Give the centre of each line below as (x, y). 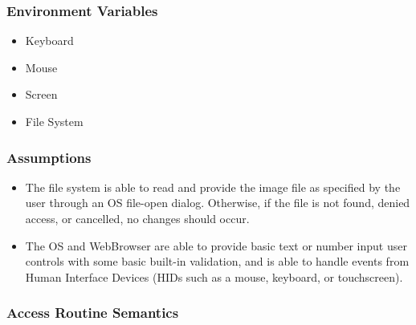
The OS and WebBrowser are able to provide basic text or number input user (216, 245)
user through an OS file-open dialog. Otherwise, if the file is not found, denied (218, 203)
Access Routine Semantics (93, 313)
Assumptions (49, 157)
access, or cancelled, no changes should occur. (137, 218)
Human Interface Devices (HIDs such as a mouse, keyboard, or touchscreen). (214, 276)
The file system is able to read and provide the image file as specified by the (213, 187)
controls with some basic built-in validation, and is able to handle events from (217, 261)
